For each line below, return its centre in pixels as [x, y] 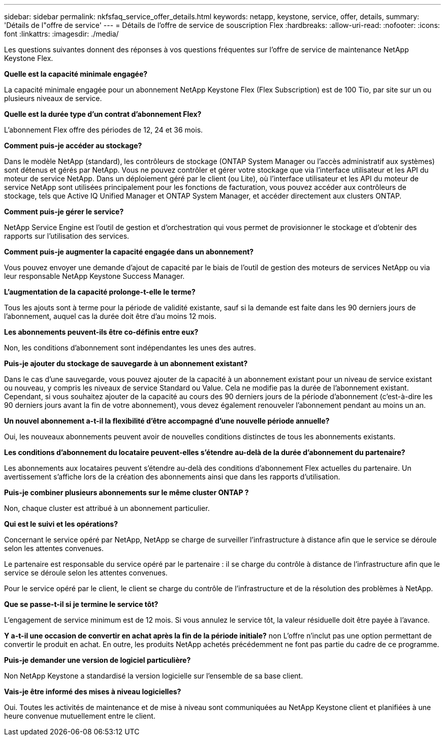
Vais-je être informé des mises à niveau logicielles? [93, 691]
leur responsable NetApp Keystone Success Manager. [94, 276]
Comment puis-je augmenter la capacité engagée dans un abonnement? [129, 252]
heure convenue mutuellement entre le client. [80, 716]
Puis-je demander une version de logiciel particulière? [98, 660]
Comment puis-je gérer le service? [64, 212]
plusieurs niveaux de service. [53, 98]
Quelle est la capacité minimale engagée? [76, 74]
